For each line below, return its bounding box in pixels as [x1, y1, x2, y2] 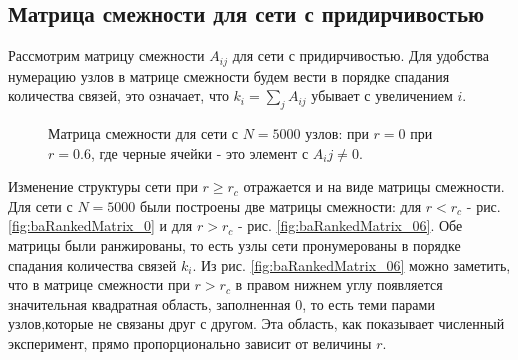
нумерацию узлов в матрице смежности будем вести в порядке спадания [8, 65, 450, 86]
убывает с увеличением [311, 85, 453, 106]
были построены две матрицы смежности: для [139, 195, 422, 216]
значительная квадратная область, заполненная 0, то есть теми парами [8, 293, 435, 314]
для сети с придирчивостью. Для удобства [232, 45, 489, 66]
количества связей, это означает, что [8, 85, 229, 106]
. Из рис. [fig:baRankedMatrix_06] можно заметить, [192, 254, 511, 275]
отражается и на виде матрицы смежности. [243, 176, 505, 197]
